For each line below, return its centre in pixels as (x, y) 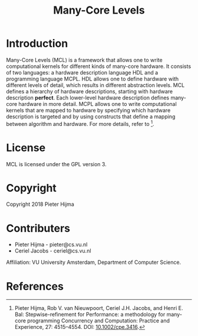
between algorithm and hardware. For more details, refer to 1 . (80, 123)
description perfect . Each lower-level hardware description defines (88, 98)
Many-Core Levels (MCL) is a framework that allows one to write (85, 60)
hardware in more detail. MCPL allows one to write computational (98, 104)
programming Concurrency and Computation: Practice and (98, 321)
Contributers (38, 228)
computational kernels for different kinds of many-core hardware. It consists (99, 66)
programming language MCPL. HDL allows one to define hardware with (93, 79)
